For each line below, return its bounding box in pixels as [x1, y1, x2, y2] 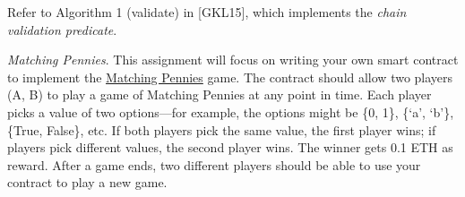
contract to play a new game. [7, 173, 168, 192]
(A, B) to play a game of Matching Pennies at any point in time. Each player [7, 85, 432, 104]
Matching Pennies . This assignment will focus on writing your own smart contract [7, 50, 459, 69]
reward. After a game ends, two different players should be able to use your [7, 155, 421, 174]
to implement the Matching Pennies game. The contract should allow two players [7, 67, 453, 86]
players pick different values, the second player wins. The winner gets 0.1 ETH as [7, 138, 453, 157]
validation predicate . [7, 20, 117, 39]
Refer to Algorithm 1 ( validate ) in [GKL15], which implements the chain [7, 3, 407, 21]
